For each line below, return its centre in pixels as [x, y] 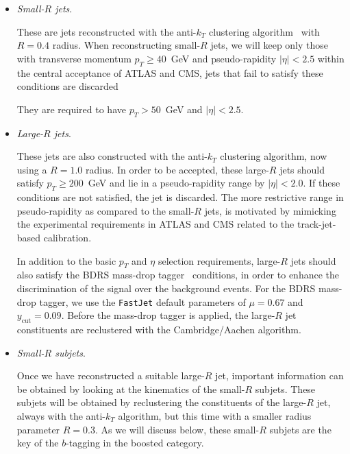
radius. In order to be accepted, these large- [177, 169]
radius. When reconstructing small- [126, 45]
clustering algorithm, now [274, 156]
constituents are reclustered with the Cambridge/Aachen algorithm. [159, 329]
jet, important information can [279, 375]
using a [32, 169]
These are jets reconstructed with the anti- [107, 31]
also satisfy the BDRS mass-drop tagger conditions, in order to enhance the [178, 275]
